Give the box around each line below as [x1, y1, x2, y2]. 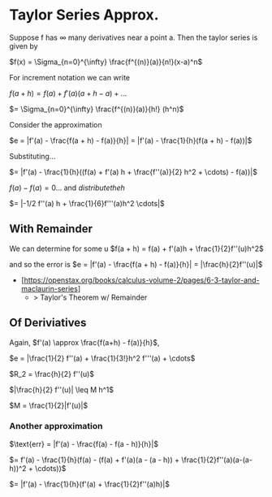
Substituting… [9, 151, 56, 161]
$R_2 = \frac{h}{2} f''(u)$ [9, 369, 95, 378]
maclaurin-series [20, 283, 78, 293]
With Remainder [9, 222, 93, 236]
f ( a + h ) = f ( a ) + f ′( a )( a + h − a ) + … [9, 88, 127, 98]
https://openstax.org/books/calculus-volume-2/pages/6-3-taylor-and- [24, 274, 260, 285]
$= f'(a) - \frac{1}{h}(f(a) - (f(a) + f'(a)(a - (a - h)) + [9, 455, 180, 465]
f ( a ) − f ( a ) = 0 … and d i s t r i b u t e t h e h [9, 183, 125, 192]
